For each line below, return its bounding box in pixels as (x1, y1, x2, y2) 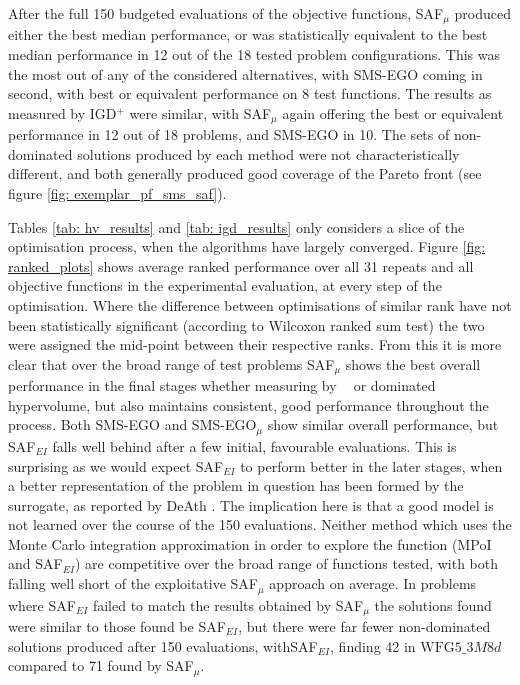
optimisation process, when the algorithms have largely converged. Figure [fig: (8, 236, 486, 257)
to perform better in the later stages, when (240, 455, 503, 476)
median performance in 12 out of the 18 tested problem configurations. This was (8, 44, 501, 65)
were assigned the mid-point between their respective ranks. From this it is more (8, 334, 502, 355)
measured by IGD (8, 102, 117, 123)
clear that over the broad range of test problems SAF (8, 353, 335, 374)
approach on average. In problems (269, 573, 477, 594)
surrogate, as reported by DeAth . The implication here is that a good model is (8, 494, 494, 515)
